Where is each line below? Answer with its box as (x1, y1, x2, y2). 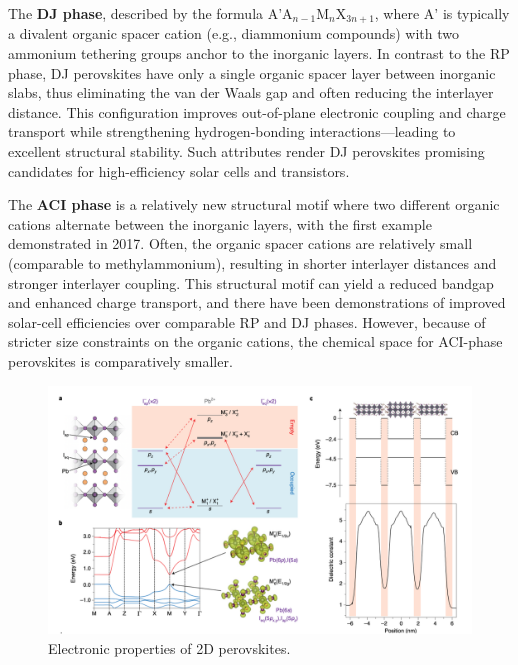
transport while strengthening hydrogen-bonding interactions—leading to (8, 121, 456, 142)
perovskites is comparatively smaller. (8, 350, 233, 371)
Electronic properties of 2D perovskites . (48, 637, 291, 658)
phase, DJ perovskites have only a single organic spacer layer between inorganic (8, 62, 496, 83)
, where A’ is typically (374, 3, 510, 23)
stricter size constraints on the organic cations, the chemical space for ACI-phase (8, 331, 503, 352)
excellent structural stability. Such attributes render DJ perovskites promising (8, 141, 485, 162)
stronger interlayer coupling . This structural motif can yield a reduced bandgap (8, 272, 494, 293)
